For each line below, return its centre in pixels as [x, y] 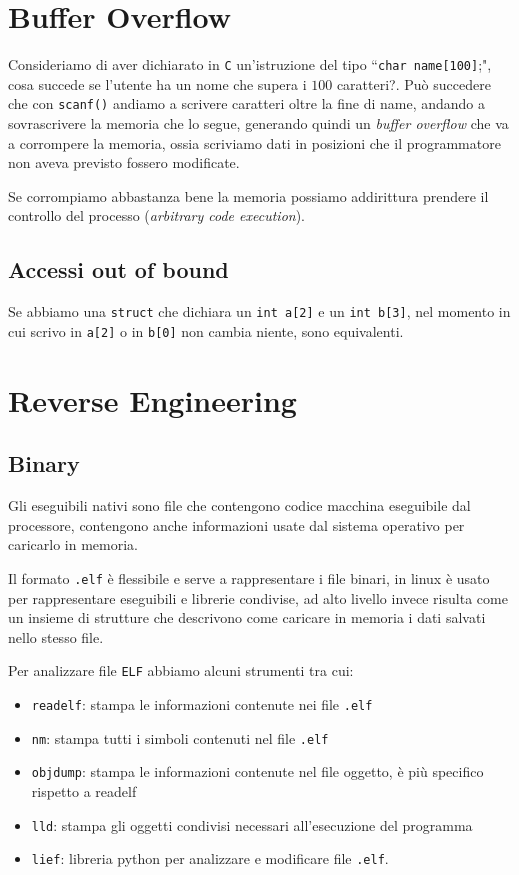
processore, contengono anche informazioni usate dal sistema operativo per [236, 524]
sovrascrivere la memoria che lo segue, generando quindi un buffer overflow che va [258, 123]
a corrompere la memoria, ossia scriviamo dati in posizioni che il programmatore [254, 142]
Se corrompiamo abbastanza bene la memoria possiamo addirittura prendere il [248, 195]
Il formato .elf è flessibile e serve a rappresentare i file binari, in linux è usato [249, 577]
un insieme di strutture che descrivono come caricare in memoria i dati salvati [247, 617]
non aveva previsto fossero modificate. [124, 162]
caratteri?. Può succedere [413, 83]
